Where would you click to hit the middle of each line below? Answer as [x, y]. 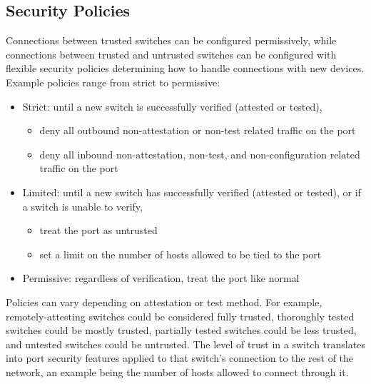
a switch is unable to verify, [82, 206]
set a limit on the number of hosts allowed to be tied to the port [181, 254]
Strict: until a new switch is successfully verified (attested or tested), [172, 106]
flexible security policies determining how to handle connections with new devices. [185, 68]
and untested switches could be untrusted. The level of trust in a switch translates [185, 344]
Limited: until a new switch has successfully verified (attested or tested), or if [192, 192]
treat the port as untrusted [98, 230]
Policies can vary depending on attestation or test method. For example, [164, 302]
